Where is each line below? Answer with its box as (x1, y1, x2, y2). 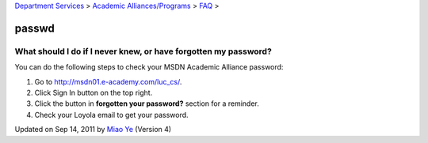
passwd (14, 21, 55, 35)
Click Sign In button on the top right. (34, 88, 153, 97)
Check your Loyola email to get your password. (34, 110, 189, 119)
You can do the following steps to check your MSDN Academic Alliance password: (14, 62, 284, 72)
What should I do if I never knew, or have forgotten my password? (14, 46, 273, 57)
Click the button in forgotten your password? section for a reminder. (34, 99, 259, 108)
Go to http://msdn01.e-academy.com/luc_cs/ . (34, 77, 182, 86)
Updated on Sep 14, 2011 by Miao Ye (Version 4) (14, 125, 172, 134)
